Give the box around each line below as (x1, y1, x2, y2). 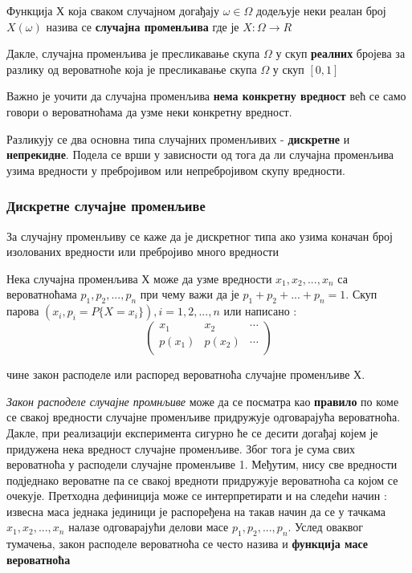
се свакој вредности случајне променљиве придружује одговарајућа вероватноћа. (6, 408, 401, 425)
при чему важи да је (140, 286, 239, 303)
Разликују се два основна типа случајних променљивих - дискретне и (6, 130, 350, 147)
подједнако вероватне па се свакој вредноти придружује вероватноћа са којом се (6, 471, 398, 488)
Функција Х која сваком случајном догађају (6, 2, 219, 18)
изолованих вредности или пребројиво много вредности (6, 243, 279, 260)
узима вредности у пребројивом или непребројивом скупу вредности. (6, 161, 346, 178)
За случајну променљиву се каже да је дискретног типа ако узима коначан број (6, 227, 393, 244)
